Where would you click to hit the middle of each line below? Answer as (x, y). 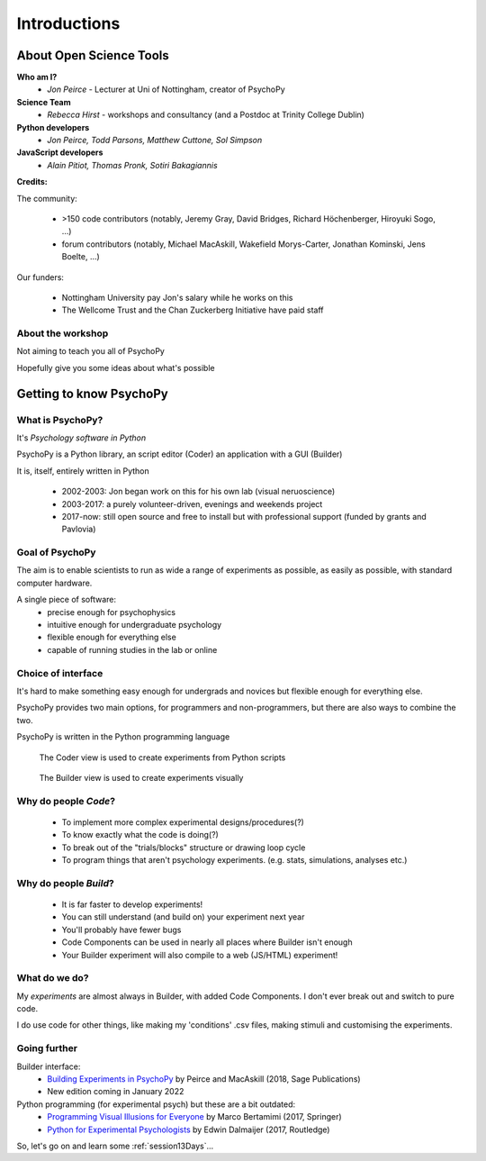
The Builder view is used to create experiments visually (141, 777)
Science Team (44, 102)
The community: (47, 198)
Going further (47, 1048)
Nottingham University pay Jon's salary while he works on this (177, 297)
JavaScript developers (60, 152)
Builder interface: (49, 1066)
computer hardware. (54, 583)
